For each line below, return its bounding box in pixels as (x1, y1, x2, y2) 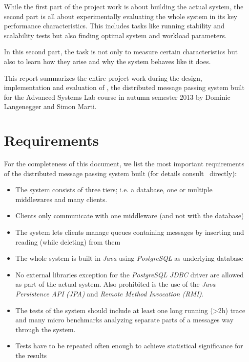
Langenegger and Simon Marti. (4, 101, 97, 112)
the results (15, 350, 47, 360)
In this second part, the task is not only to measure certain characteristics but (4, 46, 238, 57)
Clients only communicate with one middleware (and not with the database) (15, 210, 244, 221)
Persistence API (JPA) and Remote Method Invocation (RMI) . (15, 289, 204, 298)
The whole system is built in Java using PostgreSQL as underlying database (15, 253, 243, 263)
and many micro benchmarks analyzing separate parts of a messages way (15, 315, 234, 325)
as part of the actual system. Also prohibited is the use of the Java (15, 279, 216, 289)
